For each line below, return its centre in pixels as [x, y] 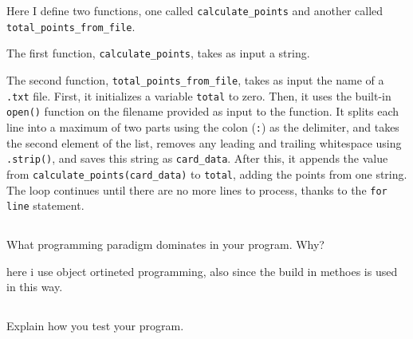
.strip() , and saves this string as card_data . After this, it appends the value [197, 158]
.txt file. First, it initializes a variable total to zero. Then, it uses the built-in [199, 95]
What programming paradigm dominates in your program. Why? [165, 244]
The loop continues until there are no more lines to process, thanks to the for [197, 189]
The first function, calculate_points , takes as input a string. [158, 53]
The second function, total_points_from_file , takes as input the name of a [195, 79]
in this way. [35, 287]
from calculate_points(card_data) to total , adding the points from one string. [207, 173]
